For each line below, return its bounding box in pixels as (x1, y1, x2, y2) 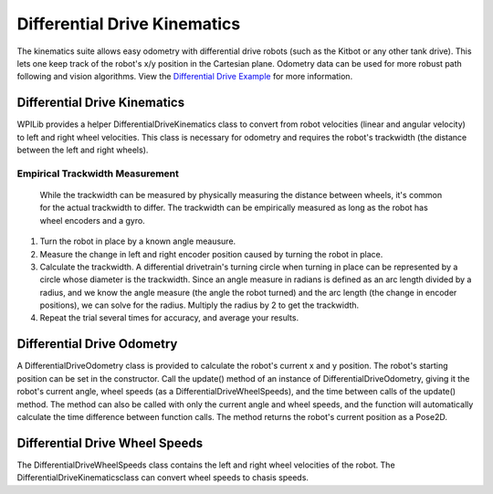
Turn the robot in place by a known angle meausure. (39, 236, 236, 247)
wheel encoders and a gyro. (39, 215, 145, 226)
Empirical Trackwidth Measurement (16, 167, 180, 180)
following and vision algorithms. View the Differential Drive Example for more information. (16, 71, 353, 82)
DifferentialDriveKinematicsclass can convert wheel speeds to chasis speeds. (16, 472, 309, 483)
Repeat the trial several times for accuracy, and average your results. (39, 312, 299, 323)
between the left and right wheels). (16, 144, 149, 155)
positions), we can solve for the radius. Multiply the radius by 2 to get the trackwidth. (39, 300, 360, 310)
